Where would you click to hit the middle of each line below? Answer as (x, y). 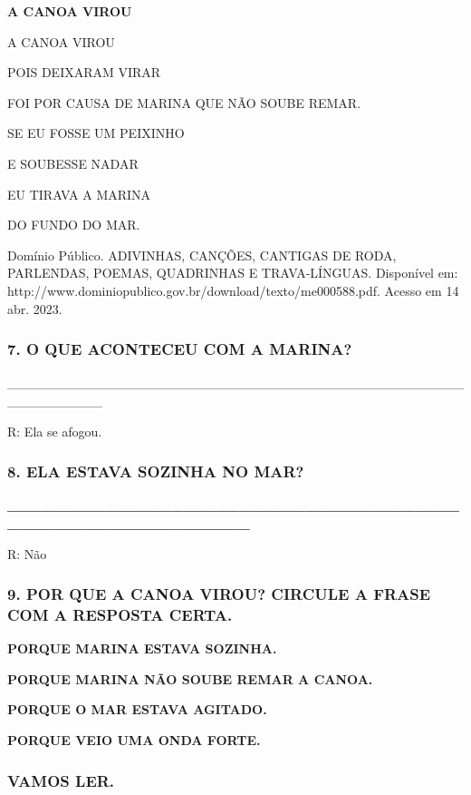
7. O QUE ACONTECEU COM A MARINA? (180, 349)
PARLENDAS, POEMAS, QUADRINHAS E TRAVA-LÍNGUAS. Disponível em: (233, 273)
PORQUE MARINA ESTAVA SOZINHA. (142, 648)
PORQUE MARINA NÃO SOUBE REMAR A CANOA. (190, 678)
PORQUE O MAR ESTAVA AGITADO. (137, 709)
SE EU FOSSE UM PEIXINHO (96, 133)
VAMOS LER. (61, 780)
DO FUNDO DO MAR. (74, 225)
